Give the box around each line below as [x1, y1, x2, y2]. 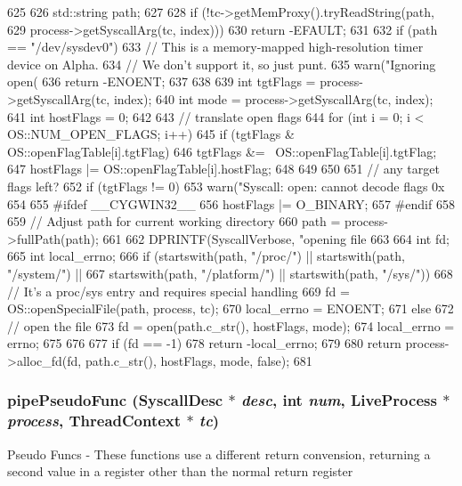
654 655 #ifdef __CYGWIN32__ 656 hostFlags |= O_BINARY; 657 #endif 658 [7, 194, 455, 213]
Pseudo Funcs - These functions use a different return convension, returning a [7, 444, 431, 463]
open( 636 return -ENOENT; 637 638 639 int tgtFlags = [7, 72, 316, 91]
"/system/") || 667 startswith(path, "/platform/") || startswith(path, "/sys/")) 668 [7, 263, 453, 282]
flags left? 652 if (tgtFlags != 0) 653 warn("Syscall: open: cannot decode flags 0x [7, 176, 445, 195]
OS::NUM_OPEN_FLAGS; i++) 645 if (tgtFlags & [7, 125, 295, 143]
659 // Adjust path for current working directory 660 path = [7, 212, 341, 231]
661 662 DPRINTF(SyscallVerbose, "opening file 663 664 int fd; [102, 229, 450, 247]
